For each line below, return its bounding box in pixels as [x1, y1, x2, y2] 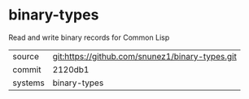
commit [12, 63, 41, 75]
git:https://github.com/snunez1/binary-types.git [52, 50, 238, 62]
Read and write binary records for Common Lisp [8, 32, 170, 42]
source [12, 50, 39, 62]
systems [12, 77, 45, 88]
